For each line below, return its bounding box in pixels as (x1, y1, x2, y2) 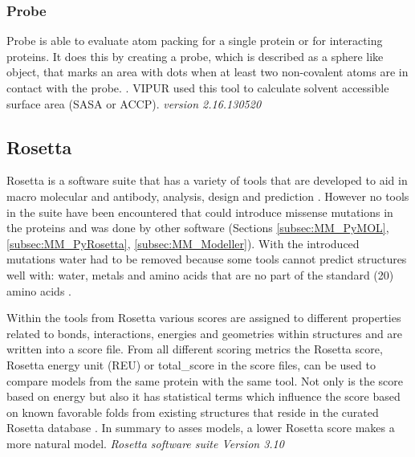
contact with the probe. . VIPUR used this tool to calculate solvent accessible (6, 80, 389, 96)
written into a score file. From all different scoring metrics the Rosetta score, (6, 341, 383, 357)
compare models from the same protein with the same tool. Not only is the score (6, 372, 403, 389)
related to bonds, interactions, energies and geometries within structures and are (6, 324, 403, 341)
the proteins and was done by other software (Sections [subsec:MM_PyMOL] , (6, 219, 389, 236)
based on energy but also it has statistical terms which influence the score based (6, 388, 401, 405)
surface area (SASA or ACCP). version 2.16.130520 (6, 95, 262, 112)
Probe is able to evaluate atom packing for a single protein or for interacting (6, 32, 383, 49)
